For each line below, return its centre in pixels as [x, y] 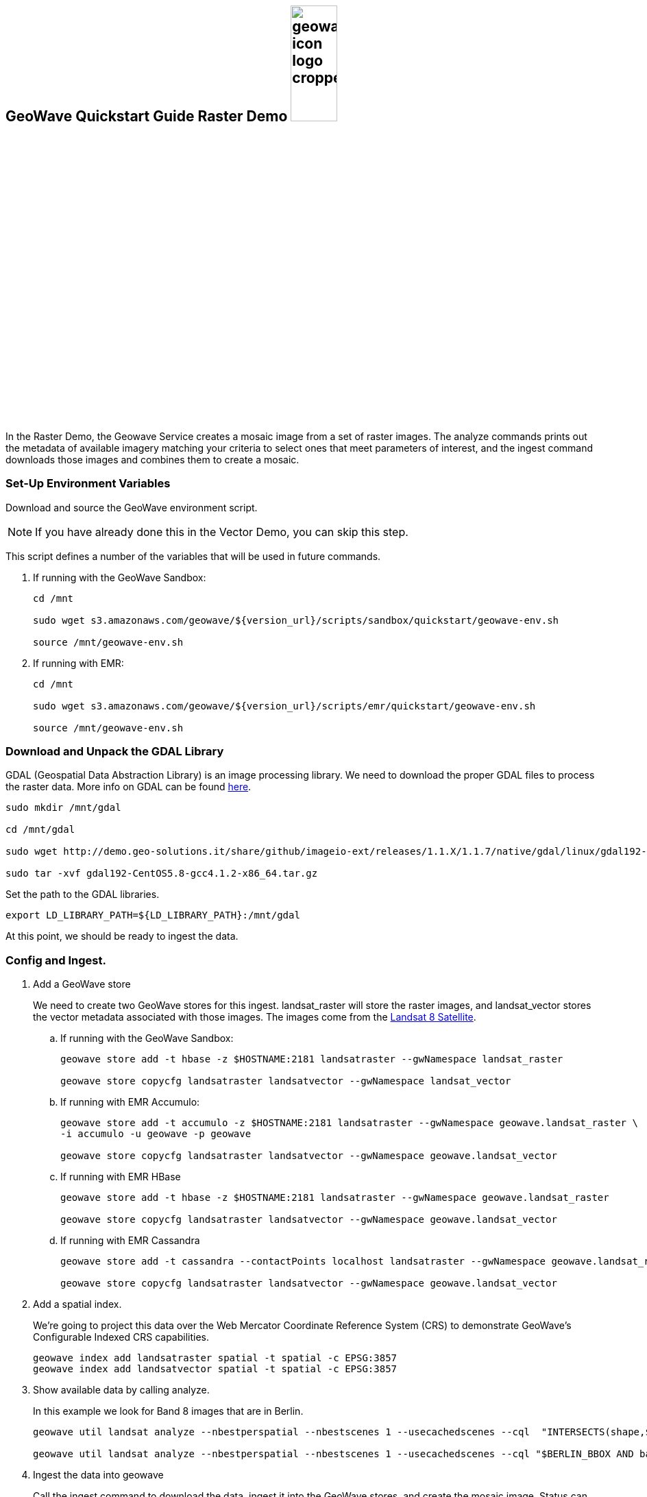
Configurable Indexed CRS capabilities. [121, 1337]
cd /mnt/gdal [40, 830]
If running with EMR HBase [121, 1177]
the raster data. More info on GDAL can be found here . [129, 787]
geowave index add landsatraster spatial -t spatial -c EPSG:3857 [215, 1358]
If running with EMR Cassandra [130, 1241]
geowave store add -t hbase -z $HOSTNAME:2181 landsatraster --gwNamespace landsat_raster [312, 1059]
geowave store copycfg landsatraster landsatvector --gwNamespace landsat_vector [286, 1081]
